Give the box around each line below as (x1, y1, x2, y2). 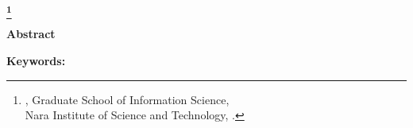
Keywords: (6, 52, 66, 68)
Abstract (6, 25, 56, 42)
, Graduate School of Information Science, (25, 91, 230, 107)
